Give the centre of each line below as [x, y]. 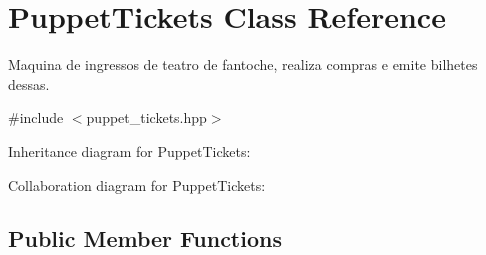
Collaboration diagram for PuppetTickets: [137, 184]
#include [36, 117]
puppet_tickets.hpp [146, 117]
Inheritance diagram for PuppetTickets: [129, 150]
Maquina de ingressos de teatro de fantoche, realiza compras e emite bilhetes [243, 64]
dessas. [29, 83]
